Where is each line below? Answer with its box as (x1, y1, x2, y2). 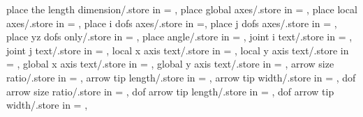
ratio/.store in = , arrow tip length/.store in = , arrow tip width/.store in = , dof (6, 70, 356, 84)
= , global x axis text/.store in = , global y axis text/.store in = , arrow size (6, 56, 334, 71)
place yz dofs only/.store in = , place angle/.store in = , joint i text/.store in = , (6, 29, 353, 44)
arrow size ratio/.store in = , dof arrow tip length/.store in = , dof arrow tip (6, 84, 334, 98)
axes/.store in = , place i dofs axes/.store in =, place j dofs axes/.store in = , (6, 15, 337, 30)
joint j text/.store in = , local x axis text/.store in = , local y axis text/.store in (6, 42, 349, 57)
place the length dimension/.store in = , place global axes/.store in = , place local (6, 2, 357, 16)
